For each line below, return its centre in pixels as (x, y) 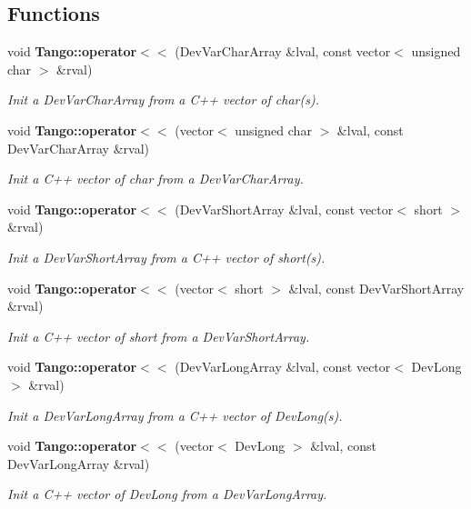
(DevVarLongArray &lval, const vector (283, 367)
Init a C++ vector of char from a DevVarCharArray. (155, 179)
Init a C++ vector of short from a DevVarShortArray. (159, 336)
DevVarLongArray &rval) (79, 463)
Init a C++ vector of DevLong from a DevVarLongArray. (167, 494)
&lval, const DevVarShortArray (376, 288)
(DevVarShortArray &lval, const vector (284, 209)
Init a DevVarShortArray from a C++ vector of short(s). (166, 257)
